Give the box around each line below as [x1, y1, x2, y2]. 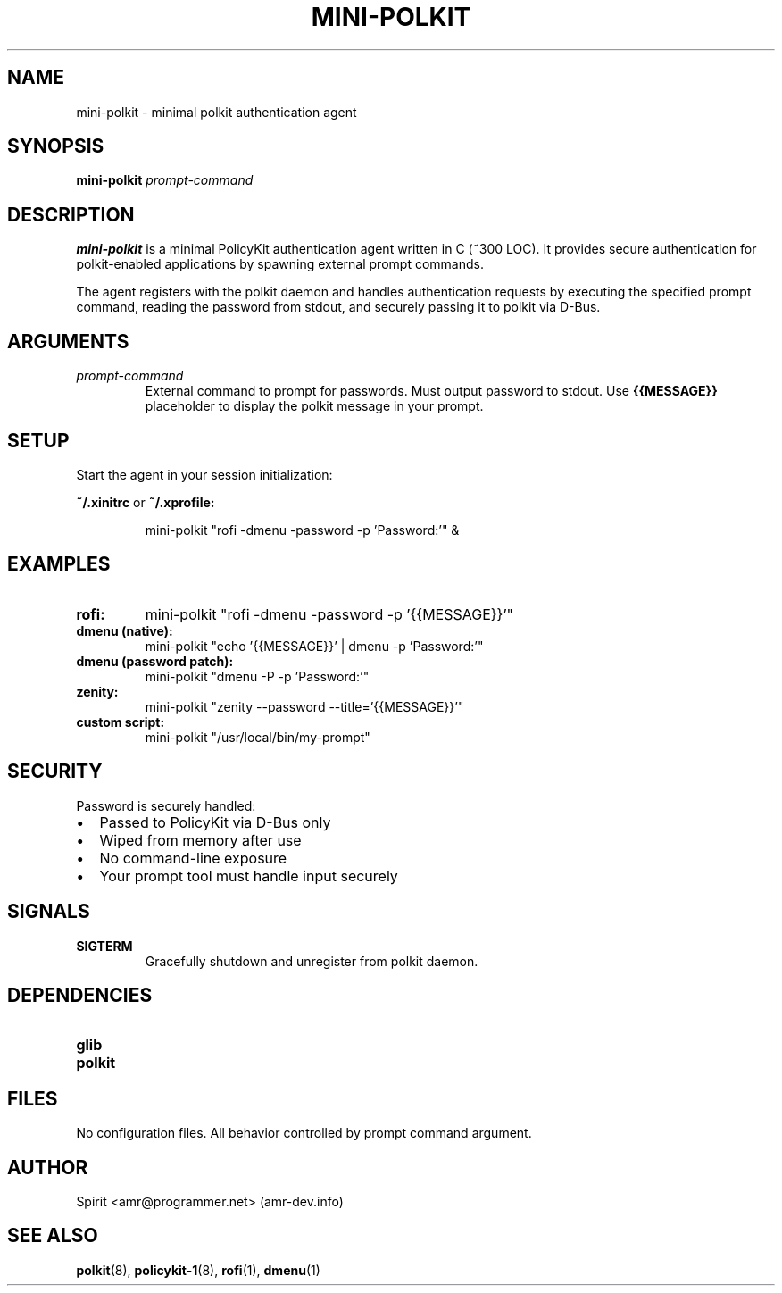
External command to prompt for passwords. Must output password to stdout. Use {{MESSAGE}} [145, 383, 718, 399]
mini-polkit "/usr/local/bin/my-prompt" [145, 729, 370, 745]
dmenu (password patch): [76, 653, 234, 669]
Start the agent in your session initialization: [76, 466, 333, 482]
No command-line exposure [99, 848, 287, 867]
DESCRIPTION [7, 203, 135, 226]
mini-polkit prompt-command [76, 172, 254, 188]
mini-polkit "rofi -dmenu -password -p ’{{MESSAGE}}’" [145, 605, 514, 623]
